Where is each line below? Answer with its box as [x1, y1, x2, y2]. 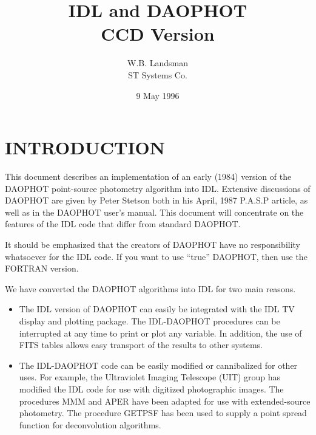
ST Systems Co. [128, 68, 187, 81]
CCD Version [101, 21, 215, 46]
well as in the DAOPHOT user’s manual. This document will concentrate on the [5, 205, 304, 218]
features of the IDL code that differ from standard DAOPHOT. [5, 217, 241, 230]
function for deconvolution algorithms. [19, 418, 161, 431]
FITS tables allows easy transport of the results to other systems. [19, 338, 263, 351]
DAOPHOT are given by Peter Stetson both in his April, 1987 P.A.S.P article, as [5, 194, 308, 207]
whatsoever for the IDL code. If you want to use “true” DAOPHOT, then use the [5, 250, 308, 262]
